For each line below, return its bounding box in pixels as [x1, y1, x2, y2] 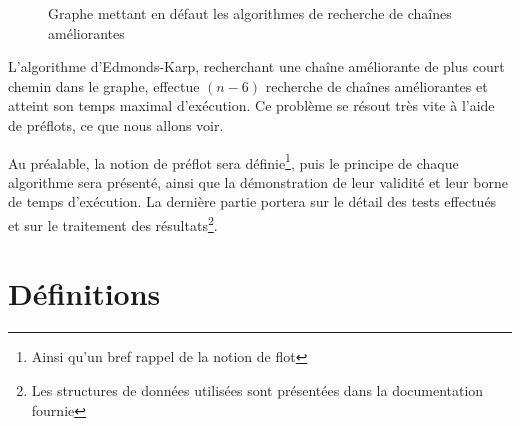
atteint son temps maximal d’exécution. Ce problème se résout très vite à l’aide [8, 95, 495, 116]
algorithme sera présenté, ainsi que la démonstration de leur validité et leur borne [8, 171, 508, 192]
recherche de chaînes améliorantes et [265, 75, 488, 96]
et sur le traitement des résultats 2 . [8, 212, 218, 235]
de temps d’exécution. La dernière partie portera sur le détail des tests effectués [8, 191, 497, 212]
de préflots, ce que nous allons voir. [8, 114, 224, 135]
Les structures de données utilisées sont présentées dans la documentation [31, 379, 484, 400]
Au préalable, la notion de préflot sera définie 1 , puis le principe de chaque [8, 149, 459, 173]
